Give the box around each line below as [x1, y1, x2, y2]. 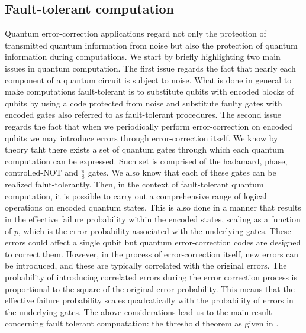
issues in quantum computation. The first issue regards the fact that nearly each [5, 62, 296, 74]
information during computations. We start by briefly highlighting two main [5, 50, 281, 63]
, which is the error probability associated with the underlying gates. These [18, 224, 291, 237]
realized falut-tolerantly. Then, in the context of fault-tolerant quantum [5, 178, 264, 190]
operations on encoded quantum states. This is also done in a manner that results [5, 201, 301, 214]
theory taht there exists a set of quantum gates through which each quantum [5, 143, 284, 156]
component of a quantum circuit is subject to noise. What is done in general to [5, 73, 292, 86]
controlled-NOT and [5, 166, 78, 179]
